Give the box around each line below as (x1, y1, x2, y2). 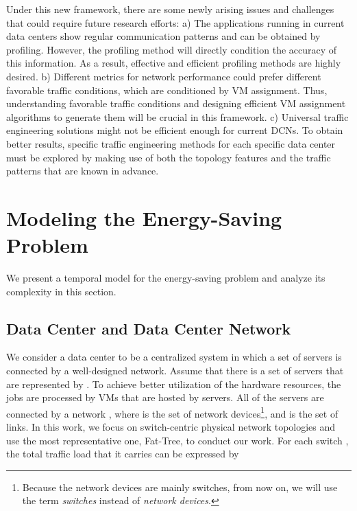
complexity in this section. (6, 284, 116, 298)
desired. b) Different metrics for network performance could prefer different (6, 69, 321, 83)
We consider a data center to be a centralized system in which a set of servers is (6, 350, 342, 364)
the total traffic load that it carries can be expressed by (6, 446, 239, 461)
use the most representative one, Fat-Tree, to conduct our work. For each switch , (6, 433, 349, 447)
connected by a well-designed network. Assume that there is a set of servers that (6, 363, 344, 378)
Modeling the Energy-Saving (6, 203, 282, 231)
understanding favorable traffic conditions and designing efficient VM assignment (6, 96, 346, 111)
